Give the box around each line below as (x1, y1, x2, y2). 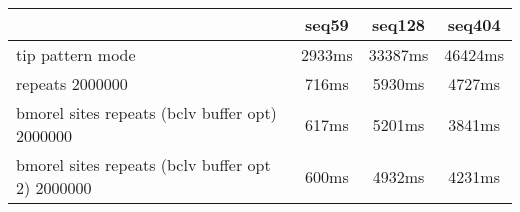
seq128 (372, 13, 426, 36)
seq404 (447, 13, 501, 36)
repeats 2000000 (16, 72, 128, 95)
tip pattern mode (16, 43, 136, 66)
